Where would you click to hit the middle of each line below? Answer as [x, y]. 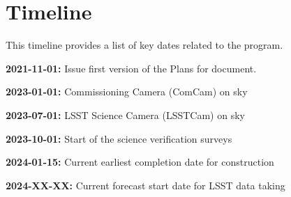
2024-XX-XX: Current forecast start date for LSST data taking [145, 185]
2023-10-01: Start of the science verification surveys [119, 138]
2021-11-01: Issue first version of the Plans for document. [131, 68]
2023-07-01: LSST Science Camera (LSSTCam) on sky [125, 115]
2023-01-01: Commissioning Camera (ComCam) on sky [127, 92]
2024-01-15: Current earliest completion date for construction [140, 162]
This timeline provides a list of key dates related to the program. [144, 45]
